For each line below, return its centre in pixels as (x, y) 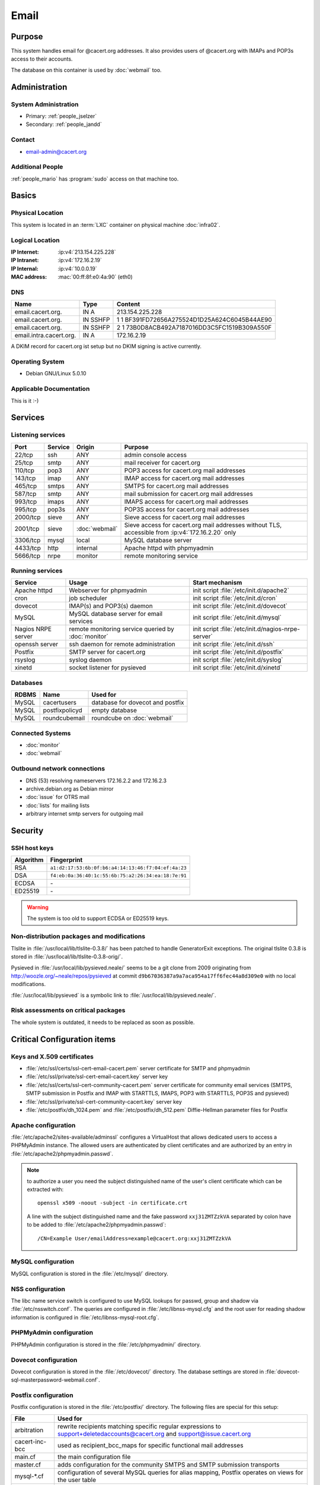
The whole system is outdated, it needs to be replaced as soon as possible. (103, 1022)
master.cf (28, 1464)
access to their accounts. (42, 59)
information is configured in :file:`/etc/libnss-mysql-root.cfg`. (85, 1317)
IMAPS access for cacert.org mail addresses (186, 501)
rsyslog (25, 660)
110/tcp (25, 470)
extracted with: (45, 1189)
